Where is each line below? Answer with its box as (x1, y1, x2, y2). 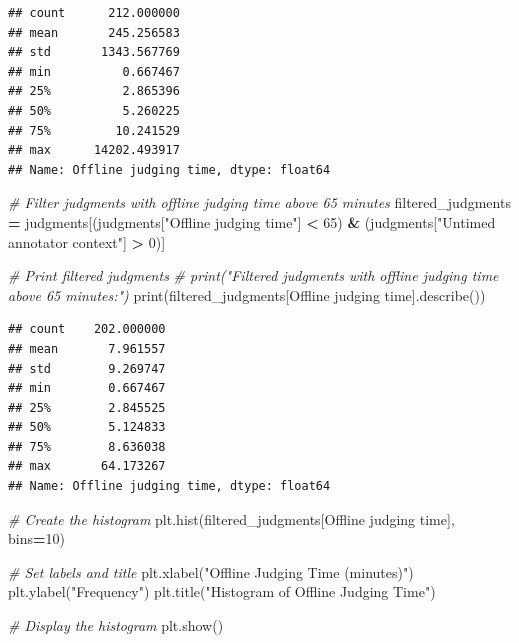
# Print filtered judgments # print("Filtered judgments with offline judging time (8, 265, 499, 286)
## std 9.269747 (8, 361, 166, 376)
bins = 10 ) (8, 528, 65, 549)
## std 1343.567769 (8, 45, 180, 60)
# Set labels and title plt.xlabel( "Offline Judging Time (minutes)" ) (8, 561, 414, 582)
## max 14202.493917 (8, 143, 180, 158)
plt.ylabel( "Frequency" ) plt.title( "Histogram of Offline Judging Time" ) (8, 581, 436, 602)
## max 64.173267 (8, 459, 166, 474)
